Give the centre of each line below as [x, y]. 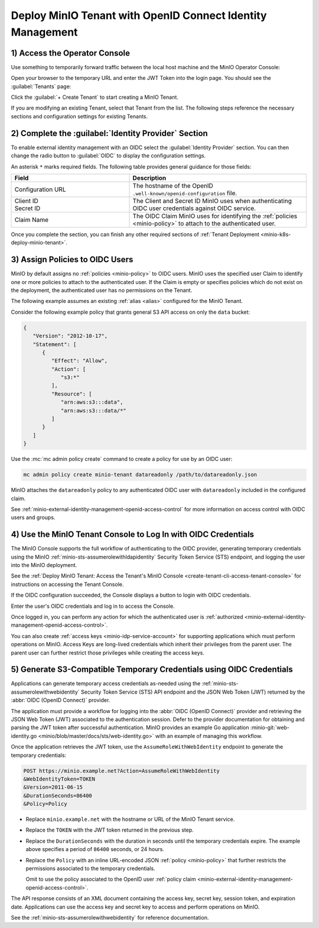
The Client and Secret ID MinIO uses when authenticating [212, 201]
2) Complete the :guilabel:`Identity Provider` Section [109, 133]
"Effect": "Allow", [79, 361]
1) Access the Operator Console [70, 53]
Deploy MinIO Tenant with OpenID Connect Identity [139, 15]
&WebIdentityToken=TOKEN [59, 779]
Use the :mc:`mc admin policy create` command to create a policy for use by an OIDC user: [122, 459]
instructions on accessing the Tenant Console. [67, 584]
